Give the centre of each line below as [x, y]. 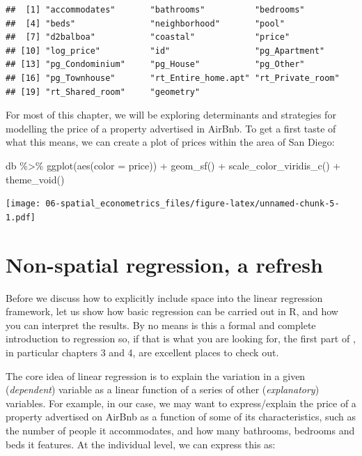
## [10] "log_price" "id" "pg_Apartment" [165, 51]
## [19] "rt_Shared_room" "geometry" [103, 92]
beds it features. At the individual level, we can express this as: [141, 444]
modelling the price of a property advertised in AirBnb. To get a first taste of [171, 128]
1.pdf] [21, 217]
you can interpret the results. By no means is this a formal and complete [161, 325]
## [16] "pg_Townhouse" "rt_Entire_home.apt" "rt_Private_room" [173, 78]
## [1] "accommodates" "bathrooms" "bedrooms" [155, 10]
